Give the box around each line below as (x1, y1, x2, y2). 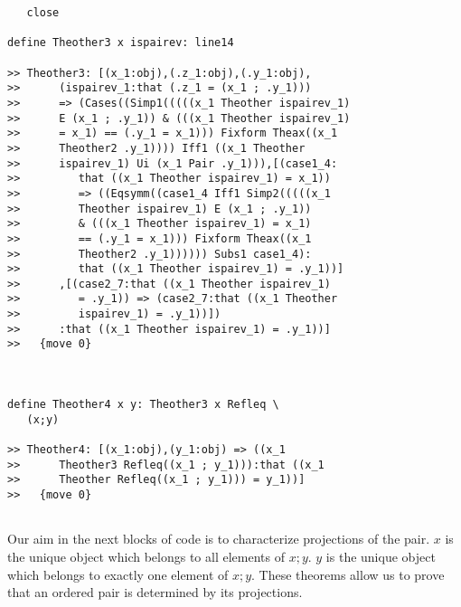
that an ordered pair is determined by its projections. (7, 583, 303, 602)
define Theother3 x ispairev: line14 (7, 36, 234, 50)
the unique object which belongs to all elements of (7, 546, 285, 565)
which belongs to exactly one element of (7, 564, 229, 583)
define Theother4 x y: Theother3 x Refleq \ (7, 398, 279, 412)
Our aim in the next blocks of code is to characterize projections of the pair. (7, 529, 430, 548)
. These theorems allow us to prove (251, 564, 445, 583)
